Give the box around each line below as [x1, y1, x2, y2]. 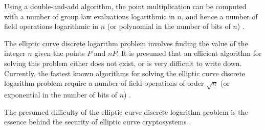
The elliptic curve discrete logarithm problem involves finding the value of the [4, 38, 248, 48]
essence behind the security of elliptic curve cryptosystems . [4, 116, 191, 127]
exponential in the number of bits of [4, 89, 118, 100]
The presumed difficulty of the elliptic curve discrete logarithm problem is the [4, 106, 248, 117]
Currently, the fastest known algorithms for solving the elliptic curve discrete [4, 68, 246, 78]
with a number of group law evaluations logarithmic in [4, 11, 175, 21]
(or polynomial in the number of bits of [107, 21, 231, 31]
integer [4, 48, 26, 58]
